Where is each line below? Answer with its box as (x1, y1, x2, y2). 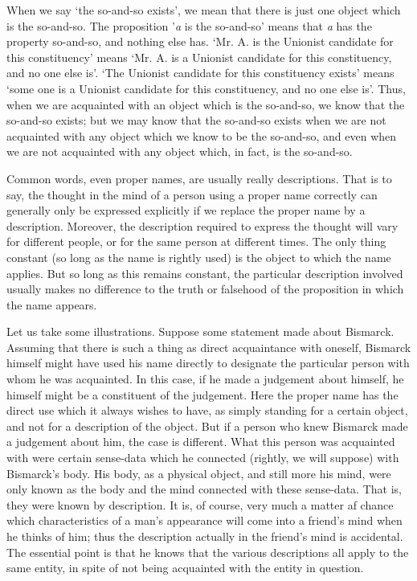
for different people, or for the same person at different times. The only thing (6, 233, 386, 250)
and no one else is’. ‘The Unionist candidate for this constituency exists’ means (6, 64, 395, 81)
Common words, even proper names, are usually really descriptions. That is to (6, 170, 392, 186)
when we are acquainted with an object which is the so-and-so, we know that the (6, 96, 405, 113)
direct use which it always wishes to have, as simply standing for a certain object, (6, 402, 408, 419)
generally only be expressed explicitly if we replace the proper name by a (6, 202, 366, 219)
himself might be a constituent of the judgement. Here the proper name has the (6, 386, 399, 403)
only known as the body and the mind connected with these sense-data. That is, (6, 481, 402, 497)
